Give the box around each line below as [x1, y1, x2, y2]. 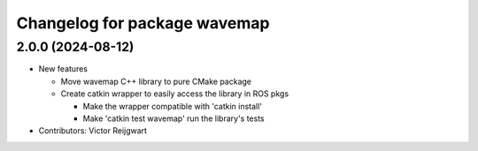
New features [38, 64, 89, 74]
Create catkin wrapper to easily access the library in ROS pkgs [60, 88, 289, 99]
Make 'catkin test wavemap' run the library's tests [82, 113, 265, 124]
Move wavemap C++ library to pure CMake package [60, 76, 252, 87]
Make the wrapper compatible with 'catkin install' [82, 101, 263, 111]
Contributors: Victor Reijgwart [38, 125, 148, 136]
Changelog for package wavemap [16, 13, 270, 33]
